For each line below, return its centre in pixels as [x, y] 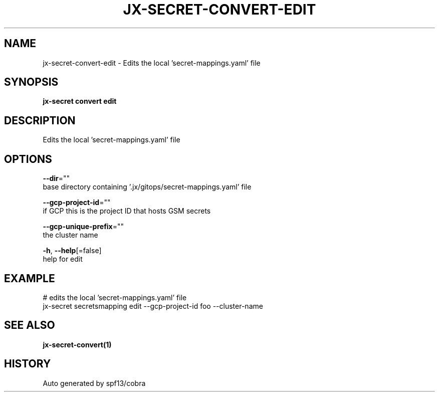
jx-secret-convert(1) [77, 344]
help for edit [63, 259]
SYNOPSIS [31, 82]
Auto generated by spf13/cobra [94, 383]
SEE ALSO [30, 325]
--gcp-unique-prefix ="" [83, 227]
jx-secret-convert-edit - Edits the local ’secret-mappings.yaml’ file [152, 63]
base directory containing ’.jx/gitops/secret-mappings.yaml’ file [147, 187]
